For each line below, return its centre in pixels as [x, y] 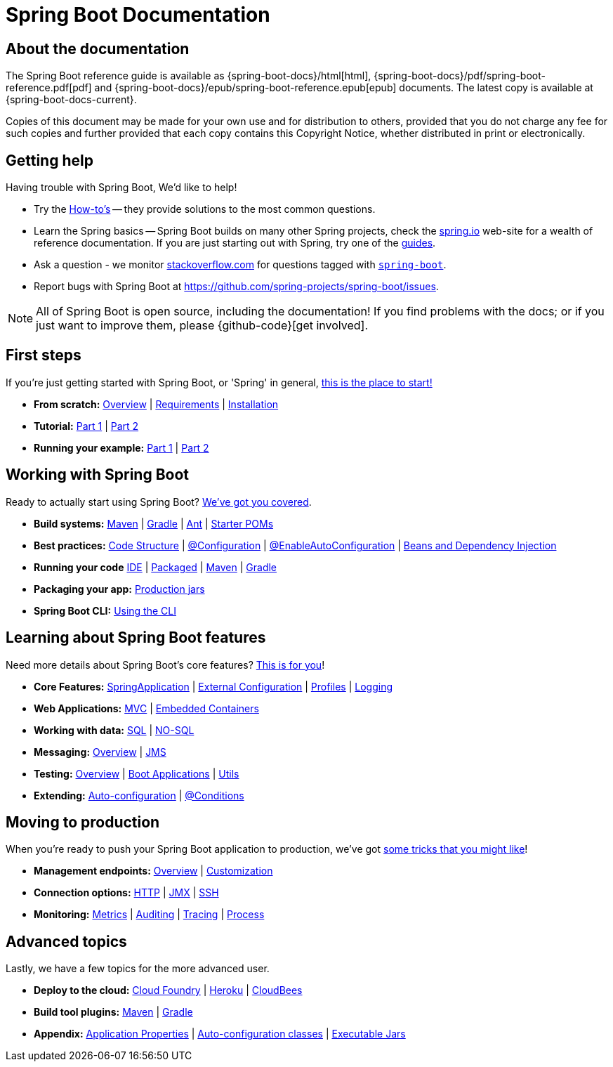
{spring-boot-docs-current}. [71, 100]
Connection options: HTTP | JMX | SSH [126, 893]
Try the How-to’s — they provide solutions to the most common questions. [205, 209]
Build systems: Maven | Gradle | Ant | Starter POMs [154, 523]
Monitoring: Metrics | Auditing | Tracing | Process [149, 915]
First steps [44, 355]
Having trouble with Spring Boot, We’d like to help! [121, 188]
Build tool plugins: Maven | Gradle [113, 1012]
